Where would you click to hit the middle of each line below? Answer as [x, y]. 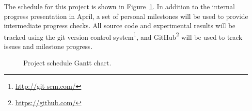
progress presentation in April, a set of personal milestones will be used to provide [126, 16]
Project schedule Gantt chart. [67, 62]
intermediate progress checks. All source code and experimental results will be [120, 25]
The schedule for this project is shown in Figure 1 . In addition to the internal [119, 6]
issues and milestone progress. [48, 46]
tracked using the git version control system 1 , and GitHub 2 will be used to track [123, 36]
